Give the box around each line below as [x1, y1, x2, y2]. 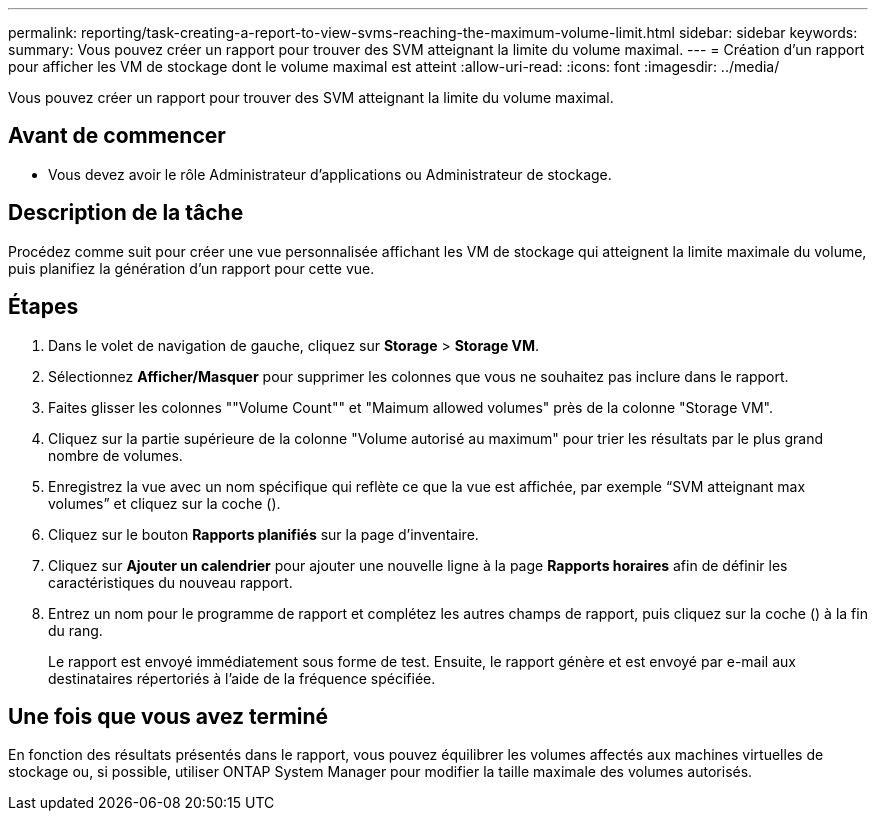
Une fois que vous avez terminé [8, 703, 329, 729]
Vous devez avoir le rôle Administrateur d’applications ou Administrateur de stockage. [48, 165, 612, 183]
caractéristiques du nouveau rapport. [48, 573, 293, 591]
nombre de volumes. [48, 446, 183, 464]
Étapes [8, 294, 79, 320]
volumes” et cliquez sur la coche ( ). [48, 494, 281, 512]
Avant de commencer [8, 123, 226, 149]
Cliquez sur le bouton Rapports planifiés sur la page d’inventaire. [48, 525, 479, 543]
